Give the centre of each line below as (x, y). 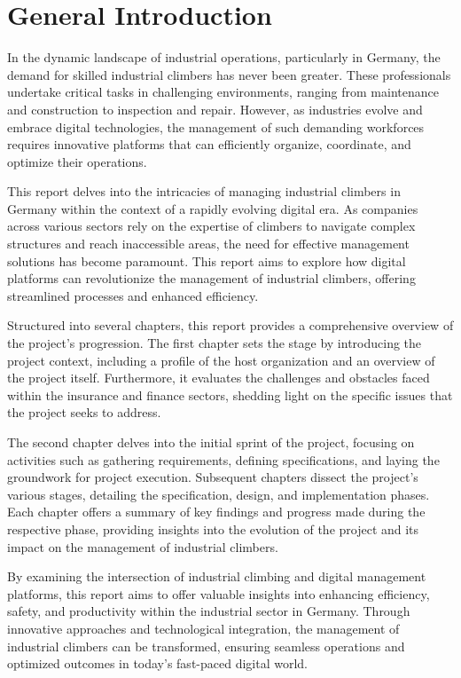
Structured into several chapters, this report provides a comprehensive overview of (230, 325)
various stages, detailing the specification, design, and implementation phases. (219, 494)
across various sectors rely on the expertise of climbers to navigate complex (211, 226)
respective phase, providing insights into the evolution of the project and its (213, 528)
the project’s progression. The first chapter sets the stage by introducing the (215, 343)
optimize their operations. (77, 161)
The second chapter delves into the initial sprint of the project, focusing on (211, 442)
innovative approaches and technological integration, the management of (203, 628)
